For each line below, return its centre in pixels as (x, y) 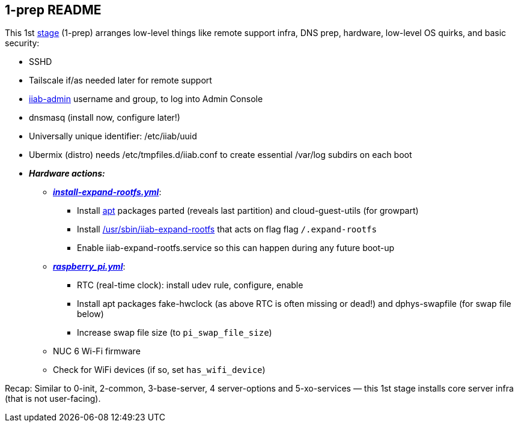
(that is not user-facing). (53, 399)
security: (22, 43)
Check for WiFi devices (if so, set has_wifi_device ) (159, 370)
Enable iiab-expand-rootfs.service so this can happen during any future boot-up (236, 248)
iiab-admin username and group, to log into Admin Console (146, 99)
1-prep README (53, 10)
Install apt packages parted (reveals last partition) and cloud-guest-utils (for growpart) (248, 211)
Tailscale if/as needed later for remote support (120, 80)
